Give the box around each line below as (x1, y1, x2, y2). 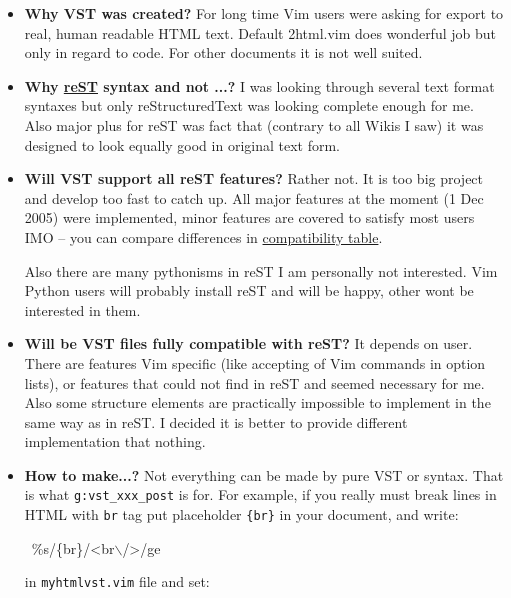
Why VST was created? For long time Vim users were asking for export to (24, 3, 504, 23)
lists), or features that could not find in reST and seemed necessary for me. (24, 372, 485, 393)
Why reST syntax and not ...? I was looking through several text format (24, 75, 495, 96)
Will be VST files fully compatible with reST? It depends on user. (24, 333, 473, 354)
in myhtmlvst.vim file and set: (24, 571, 210, 592)
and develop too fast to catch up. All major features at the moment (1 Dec (24, 187, 484, 208)
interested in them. (24, 299, 141, 320)
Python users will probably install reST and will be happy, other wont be (24, 280, 474, 301)
